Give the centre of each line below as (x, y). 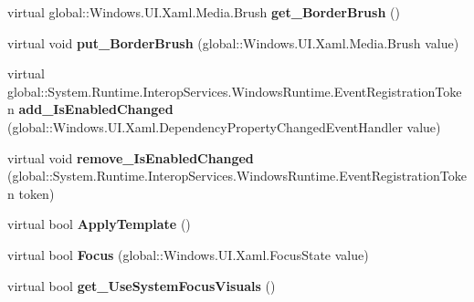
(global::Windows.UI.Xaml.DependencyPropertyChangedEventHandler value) (224, 126)
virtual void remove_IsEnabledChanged (131, 157)
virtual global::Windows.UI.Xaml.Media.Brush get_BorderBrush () (204, 12)
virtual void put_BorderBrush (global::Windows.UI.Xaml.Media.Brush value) (233, 42)
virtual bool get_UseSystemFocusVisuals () (142, 285)
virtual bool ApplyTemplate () (99, 224)
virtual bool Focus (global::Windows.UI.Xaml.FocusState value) (188, 254)
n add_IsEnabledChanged (90, 109)
